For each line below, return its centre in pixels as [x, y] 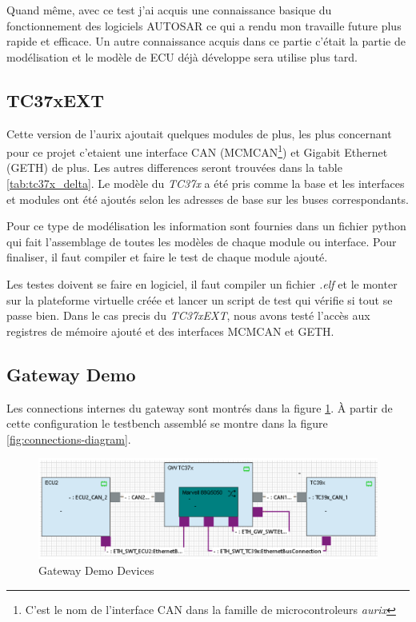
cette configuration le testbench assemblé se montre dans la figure [167, 423]
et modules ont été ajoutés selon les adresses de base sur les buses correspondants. [208, 199]
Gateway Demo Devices [96, 570]
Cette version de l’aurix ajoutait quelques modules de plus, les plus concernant [199, 133]
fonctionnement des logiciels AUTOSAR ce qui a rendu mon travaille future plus [204, 25]
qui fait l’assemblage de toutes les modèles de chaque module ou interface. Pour [202, 241]
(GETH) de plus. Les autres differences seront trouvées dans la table [174, 167]
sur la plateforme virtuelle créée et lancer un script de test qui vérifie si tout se [200, 299]
